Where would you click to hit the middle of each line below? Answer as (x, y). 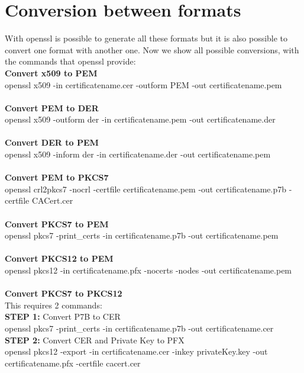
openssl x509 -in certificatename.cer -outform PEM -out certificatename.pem (143, 84)
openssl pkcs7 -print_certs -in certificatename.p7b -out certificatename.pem (142, 235)
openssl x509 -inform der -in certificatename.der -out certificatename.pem (138, 154)
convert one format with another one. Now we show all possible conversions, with (152, 49)
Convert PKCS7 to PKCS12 (64, 293)
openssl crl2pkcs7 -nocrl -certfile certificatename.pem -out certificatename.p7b (145, 189)
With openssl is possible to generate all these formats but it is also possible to (146, 38)
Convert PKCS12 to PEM (59, 258)
